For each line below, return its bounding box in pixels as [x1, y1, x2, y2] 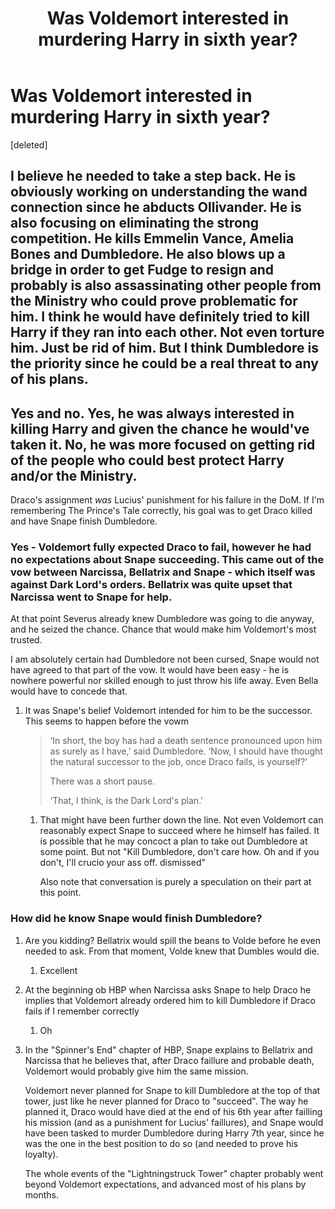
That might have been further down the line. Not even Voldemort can [39, 814, 324, 826]
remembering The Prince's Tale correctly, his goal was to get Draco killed [10, 505, 313, 517]
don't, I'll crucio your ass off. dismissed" [39, 857, 207, 869]
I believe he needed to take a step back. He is [10, 168, 297, 185]
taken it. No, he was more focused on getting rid [10, 436, 316, 453]
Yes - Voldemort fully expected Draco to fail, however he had [10, 540, 312, 554]
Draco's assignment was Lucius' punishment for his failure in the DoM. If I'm [10, 494, 325, 506]
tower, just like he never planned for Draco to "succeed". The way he [24, 1095, 309, 1107]
